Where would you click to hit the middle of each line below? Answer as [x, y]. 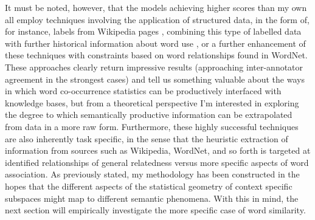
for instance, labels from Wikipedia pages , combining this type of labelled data [153, 31]
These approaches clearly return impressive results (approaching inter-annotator [154, 67]
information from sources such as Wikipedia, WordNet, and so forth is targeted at [158, 150]
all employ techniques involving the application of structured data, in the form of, [157, 19]
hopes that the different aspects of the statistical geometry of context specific [149, 186]
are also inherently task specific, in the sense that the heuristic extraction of [147, 138]
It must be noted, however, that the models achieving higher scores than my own [156, 7]
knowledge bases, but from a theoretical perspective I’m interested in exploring [152, 102]
